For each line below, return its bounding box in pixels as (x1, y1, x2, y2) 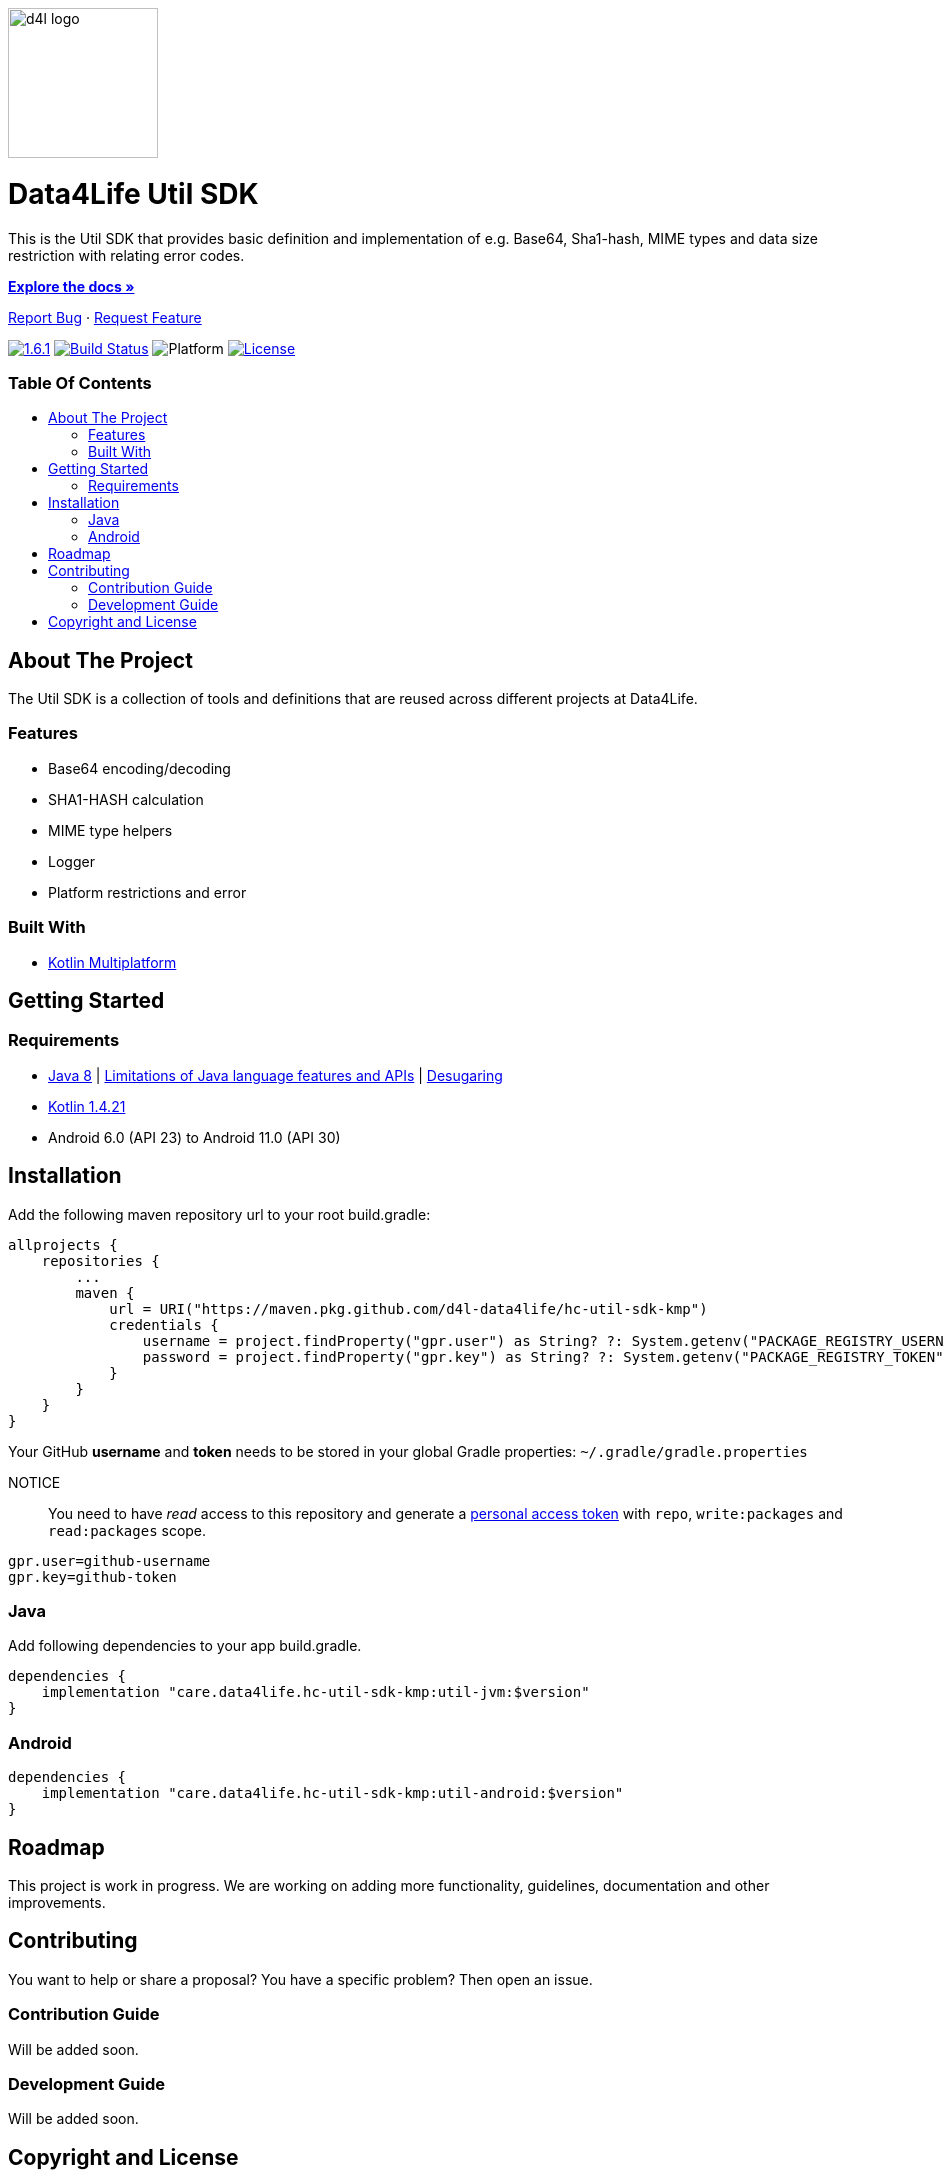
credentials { (109, 1316, 219, 1333)
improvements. (8, 1894, 106, 1911)
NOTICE (8, 1473, 61, 1491)
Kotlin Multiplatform (48, 953, 177, 971)
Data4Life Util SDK (8, 176, 259, 211)
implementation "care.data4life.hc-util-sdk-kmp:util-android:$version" (41, 1785, 624, 1802)
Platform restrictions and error (48, 883, 247, 901)
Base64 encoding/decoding (48, 759, 231, 777)
